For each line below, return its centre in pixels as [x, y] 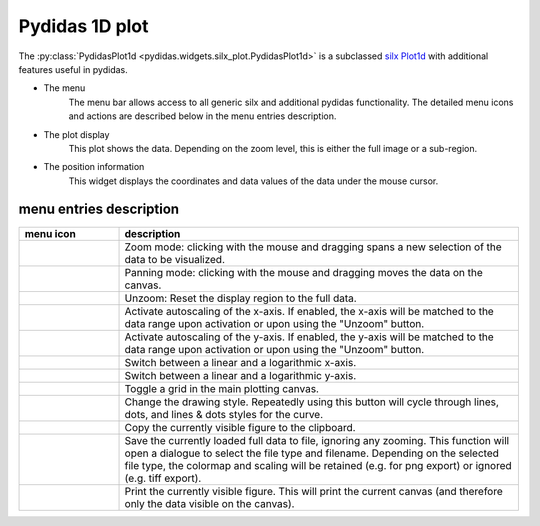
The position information [94, 167]
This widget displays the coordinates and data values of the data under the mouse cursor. [253, 181]
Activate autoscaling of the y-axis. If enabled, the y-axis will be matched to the [309, 337]
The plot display [76, 134]
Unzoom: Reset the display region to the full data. [240, 298]
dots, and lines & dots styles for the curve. [224, 414]
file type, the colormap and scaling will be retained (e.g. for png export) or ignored [318, 465]
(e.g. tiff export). [163, 478]
